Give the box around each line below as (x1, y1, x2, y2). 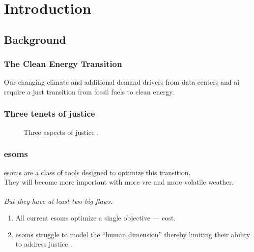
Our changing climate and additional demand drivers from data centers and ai (4, 77, 240, 87)
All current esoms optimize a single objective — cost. (15, 212, 176, 222)
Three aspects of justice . (24, 126, 99, 137)
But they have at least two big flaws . (4, 196, 113, 206)
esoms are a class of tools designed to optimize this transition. (4, 167, 191, 177)
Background (4, 31, 66, 47)
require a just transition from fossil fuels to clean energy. (4, 86, 174, 96)
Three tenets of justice (4, 107, 95, 120)
